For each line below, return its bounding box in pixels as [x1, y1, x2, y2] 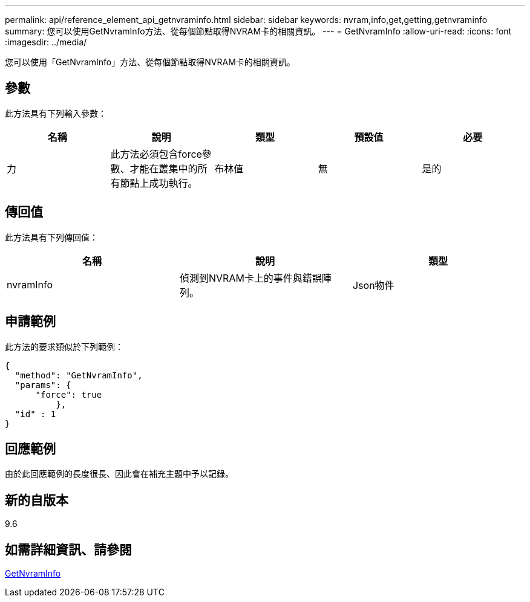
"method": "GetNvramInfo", [15, 370, 143, 380]
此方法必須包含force [110, 147, 202, 160]
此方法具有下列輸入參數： [5, 108, 106, 118]
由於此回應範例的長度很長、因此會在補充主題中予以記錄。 [5, 468, 234, 479]
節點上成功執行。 [120, 176, 198, 189]
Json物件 [352, 279, 394, 291]
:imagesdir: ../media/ [5, 37, 87, 47]
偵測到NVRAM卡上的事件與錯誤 [179, 271, 322, 284]
